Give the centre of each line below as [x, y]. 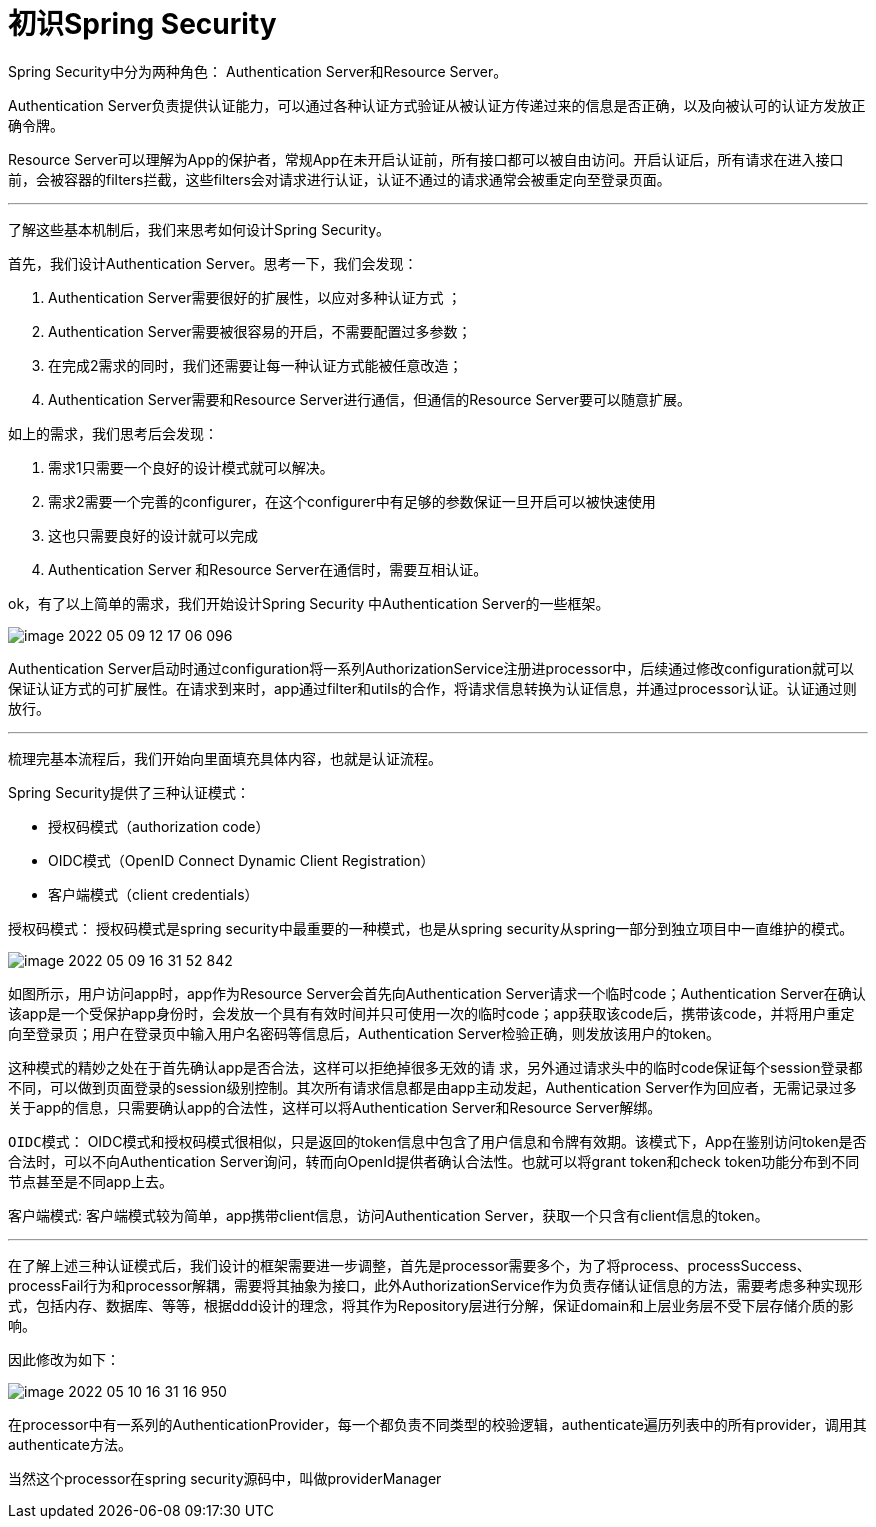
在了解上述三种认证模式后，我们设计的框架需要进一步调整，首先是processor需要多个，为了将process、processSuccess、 [409, 1265]
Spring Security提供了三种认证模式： [129, 792]
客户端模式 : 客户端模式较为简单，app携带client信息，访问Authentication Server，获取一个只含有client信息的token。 [388, 1215]
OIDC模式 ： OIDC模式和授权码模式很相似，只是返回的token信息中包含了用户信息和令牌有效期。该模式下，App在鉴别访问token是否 [437, 1141]
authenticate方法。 [70, 1444]
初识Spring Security [142, 24]
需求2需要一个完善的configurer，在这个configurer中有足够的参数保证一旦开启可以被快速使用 [352, 501]
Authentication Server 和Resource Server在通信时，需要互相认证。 [268, 569]
